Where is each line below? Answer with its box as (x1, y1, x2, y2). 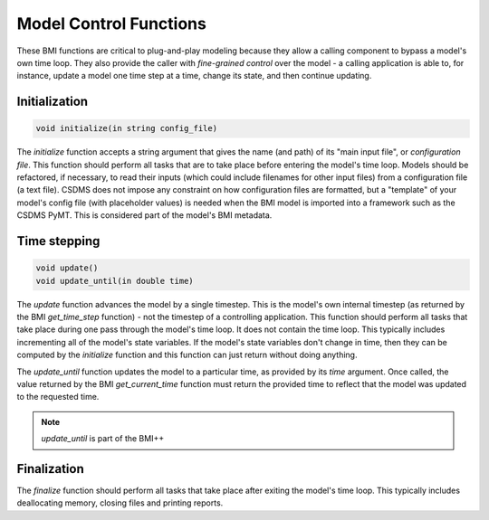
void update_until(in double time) (35, 276, 194, 286)
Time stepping (16, 233, 101, 249)
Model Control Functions (16, 14, 207, 33)
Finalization (16, 461, 85, 477)
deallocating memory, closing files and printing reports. (16, 497, 224, 508)
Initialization (16, 94, 89, 109)
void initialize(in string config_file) (35, 123, 217, 134)
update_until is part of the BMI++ (41, 433, 165, 444)
